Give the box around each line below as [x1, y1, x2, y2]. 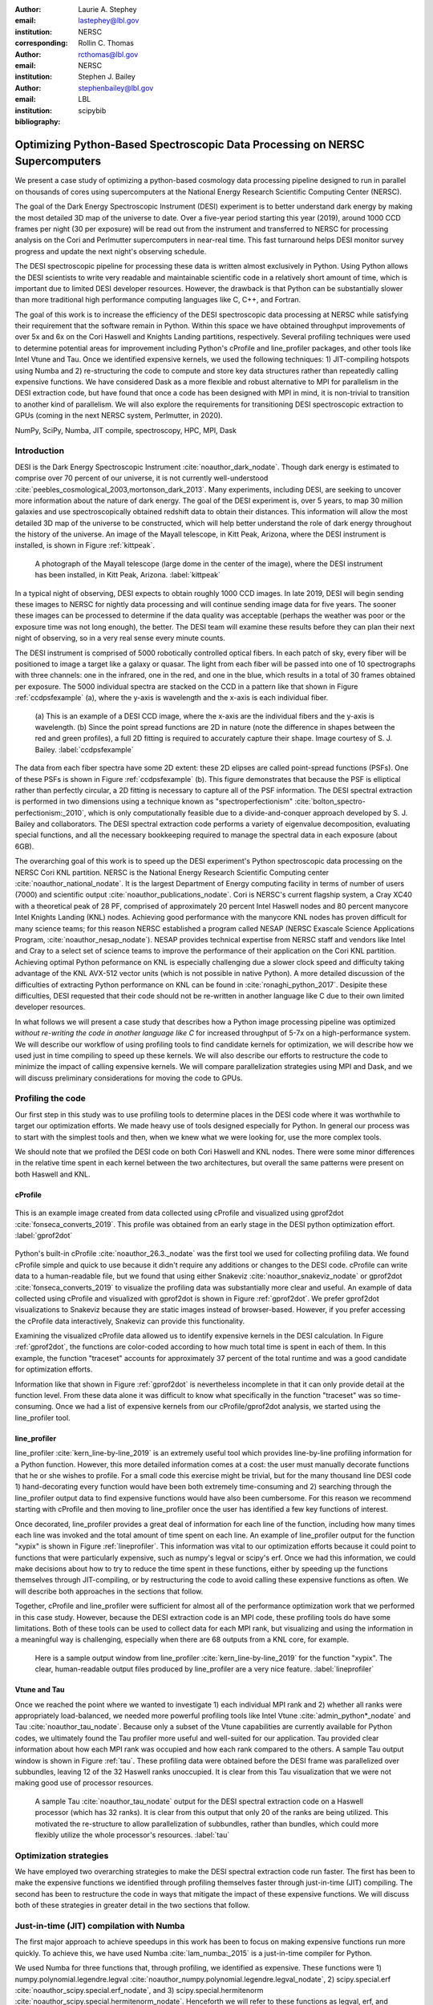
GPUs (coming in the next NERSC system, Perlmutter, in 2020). [14, 411, 224, 420]
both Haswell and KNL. [14, 1169, 91, 1179]
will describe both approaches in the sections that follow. [14, 1586, 204, 1596]
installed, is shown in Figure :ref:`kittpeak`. [14, 541, 156, 550]
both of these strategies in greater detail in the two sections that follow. [14, 1901, 250, 1910]
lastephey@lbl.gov [78, 16, 140, 26]
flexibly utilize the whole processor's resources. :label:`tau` [34, 1829, 230, 1840]
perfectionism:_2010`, [14, 808, 87, 817]
